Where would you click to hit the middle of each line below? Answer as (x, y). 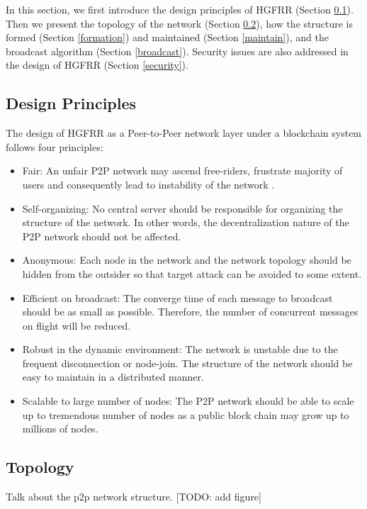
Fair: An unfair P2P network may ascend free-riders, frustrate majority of (182, 170)
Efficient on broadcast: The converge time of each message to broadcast (177, 297)
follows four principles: (55, 146)
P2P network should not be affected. (102, 236)
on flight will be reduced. (77, 325)
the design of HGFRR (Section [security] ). (97, 65)
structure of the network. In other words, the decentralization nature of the (186, 222)
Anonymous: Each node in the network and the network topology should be (187, 260)
